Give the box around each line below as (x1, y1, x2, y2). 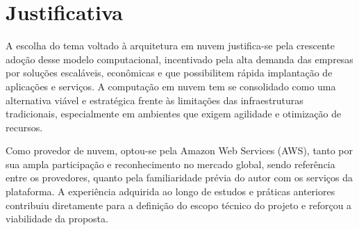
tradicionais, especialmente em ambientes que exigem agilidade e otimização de (6, 106, 342, 121)
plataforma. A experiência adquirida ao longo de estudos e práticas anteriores (6, 184, 335, 199)
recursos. (6, 120, 43, 134)
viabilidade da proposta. (6, 211, 108, 226)
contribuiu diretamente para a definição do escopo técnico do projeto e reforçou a (6, 197, 352, 212)
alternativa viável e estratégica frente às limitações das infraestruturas (6, 92, 303, 107)
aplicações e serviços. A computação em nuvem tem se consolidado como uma (6, 79, 336, 93)
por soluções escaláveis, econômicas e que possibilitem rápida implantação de (6, 65, 333, 80)
